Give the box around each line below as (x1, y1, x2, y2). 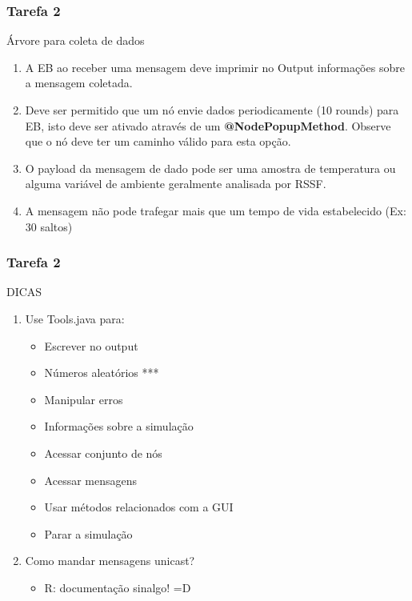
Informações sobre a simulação (44, 418, 194, 435)
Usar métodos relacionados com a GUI (44, 499, 234, 515)
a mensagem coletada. (25, 74, 133, 91)
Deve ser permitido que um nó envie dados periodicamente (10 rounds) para (25, 102, 399, 118)
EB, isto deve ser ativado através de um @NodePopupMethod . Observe (25, 117, 391, 134)
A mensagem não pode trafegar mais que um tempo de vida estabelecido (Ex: (25, 202, 406, 218)
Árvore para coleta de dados (6, 32, 145, 49)
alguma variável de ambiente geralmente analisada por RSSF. (25, 175, 326, 192)
